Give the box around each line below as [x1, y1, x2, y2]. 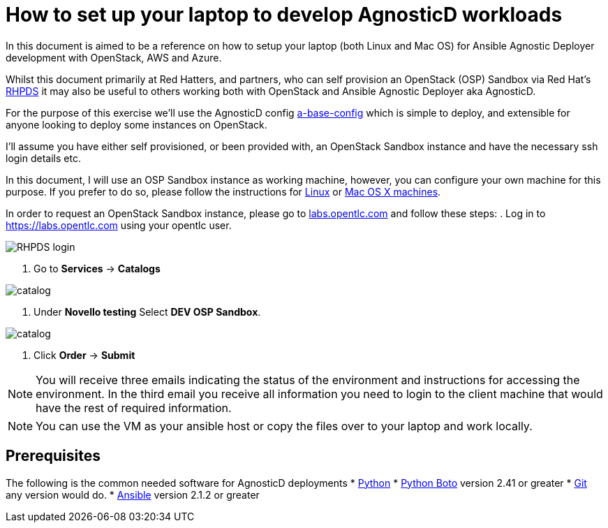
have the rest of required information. [36, 400, 232, 415]
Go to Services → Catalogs [34, 262, 161, 274]
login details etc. [6, 152, 81, 164]
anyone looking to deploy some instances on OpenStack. [6, 118, 267, 131]
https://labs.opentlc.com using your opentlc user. [6, 219, 232, 231]
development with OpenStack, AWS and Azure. [6, 51, 222, 64]
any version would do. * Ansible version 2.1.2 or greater [6, 488, 260, 501]
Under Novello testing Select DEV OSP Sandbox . [34, 305, 261, 318]
